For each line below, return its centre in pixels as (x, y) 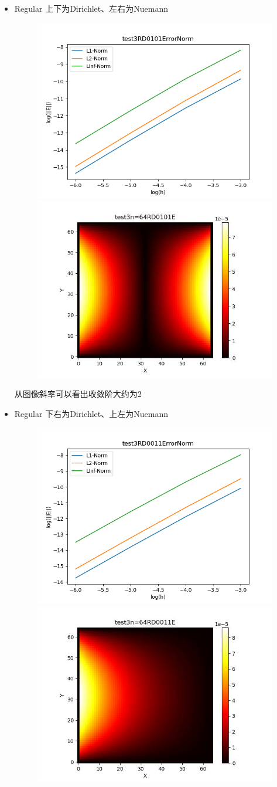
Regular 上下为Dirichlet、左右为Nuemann (91, 8)
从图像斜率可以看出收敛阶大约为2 (78, 394)
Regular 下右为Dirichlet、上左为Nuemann (91, 413)
